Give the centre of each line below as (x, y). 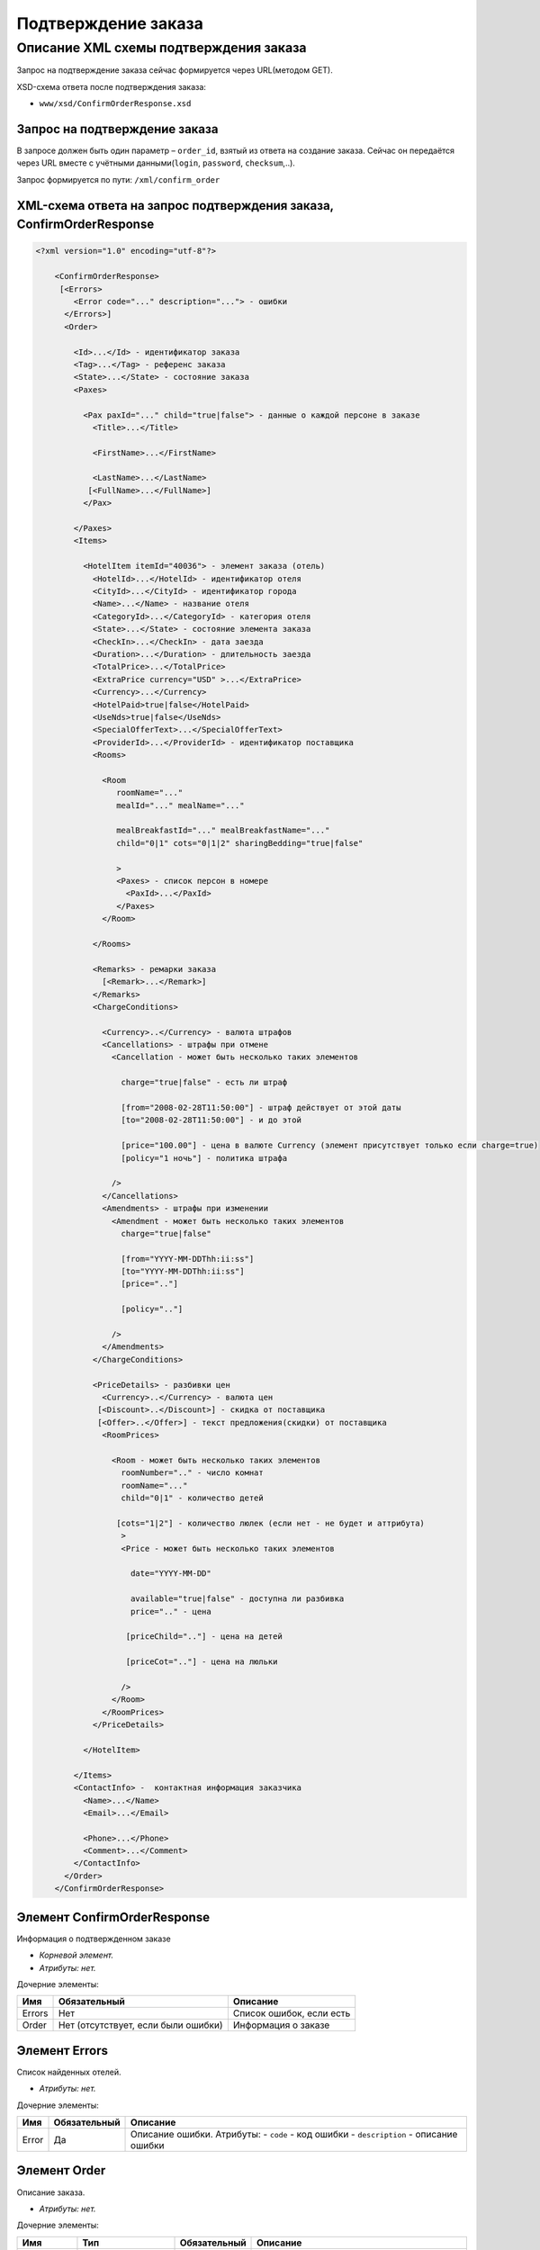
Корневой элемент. (76, 1955)
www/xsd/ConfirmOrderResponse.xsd (115, 104)
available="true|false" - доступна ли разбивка (238, 1599)
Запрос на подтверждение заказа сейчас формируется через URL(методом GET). (175, 70)
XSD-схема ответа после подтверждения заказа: (112, 86)
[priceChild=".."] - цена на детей (204, 1637)
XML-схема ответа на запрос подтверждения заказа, (175, 206)
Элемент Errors (62, 2051)
